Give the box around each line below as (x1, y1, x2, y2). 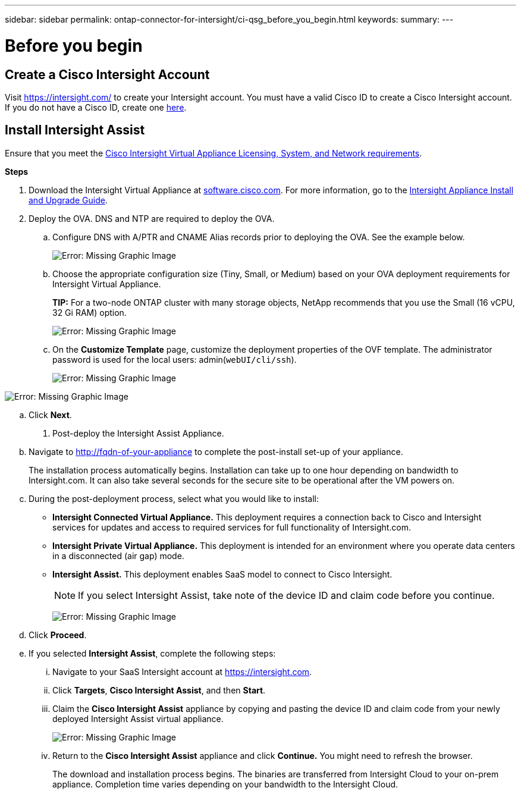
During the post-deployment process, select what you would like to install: (29, 493, 319, 504)
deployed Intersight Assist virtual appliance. (52, 713, 224, 724)
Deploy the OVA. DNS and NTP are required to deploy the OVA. (29, 213, 275, 224)
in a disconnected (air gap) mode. (52, 550, 184, 561)
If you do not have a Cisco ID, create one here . (5, 102, 187, 112)
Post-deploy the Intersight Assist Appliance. (52, 428, 224, 438)
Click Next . (29, 409, 72, 420)
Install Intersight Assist (5, 123, 145, 138)
